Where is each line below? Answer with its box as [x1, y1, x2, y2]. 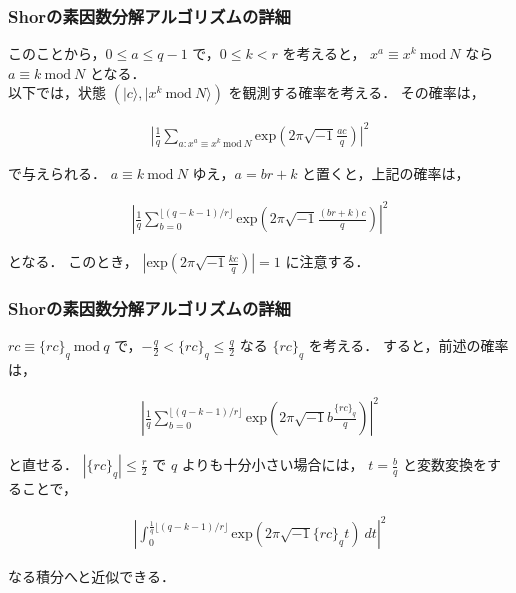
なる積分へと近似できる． [8, 566, 176, 587]
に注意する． [285, 251, 370, 272]
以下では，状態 [8, 82, 106, 103]
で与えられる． [8, 162, 106, 183]
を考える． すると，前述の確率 [308, 335, 509, 356]
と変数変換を [402, 454, 487, 475]
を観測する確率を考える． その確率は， [228, 82, 485, 103]
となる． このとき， [8, 251, 138, 272]
